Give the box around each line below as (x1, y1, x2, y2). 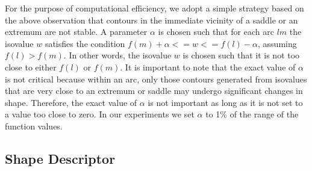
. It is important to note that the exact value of (120, 60, 296, 73)
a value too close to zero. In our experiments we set (5, 108, 195, 120)
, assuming (258, 37, 297, 49)
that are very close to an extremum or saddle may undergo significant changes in (5, 84, 303, 97)
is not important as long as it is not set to (148, 96, 303, 108)
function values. (5, 119, 63, 132)
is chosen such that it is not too (183, 49, 300, 61)
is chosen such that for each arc (158, 25, 274, 38)
